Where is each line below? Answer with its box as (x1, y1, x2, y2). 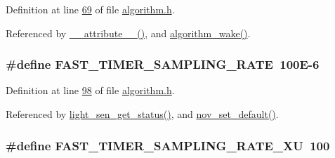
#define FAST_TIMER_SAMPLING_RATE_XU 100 (6, 136, 330, 154)
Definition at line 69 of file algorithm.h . (6, 2, 175, 16)
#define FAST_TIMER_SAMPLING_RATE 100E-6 (6, 55, 320, 73)
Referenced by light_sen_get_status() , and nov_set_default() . (6, 107, 279, 121)
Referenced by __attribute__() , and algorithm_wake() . (6, 25, 251, 40)
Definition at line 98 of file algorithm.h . (6, 83, 175, 98)
